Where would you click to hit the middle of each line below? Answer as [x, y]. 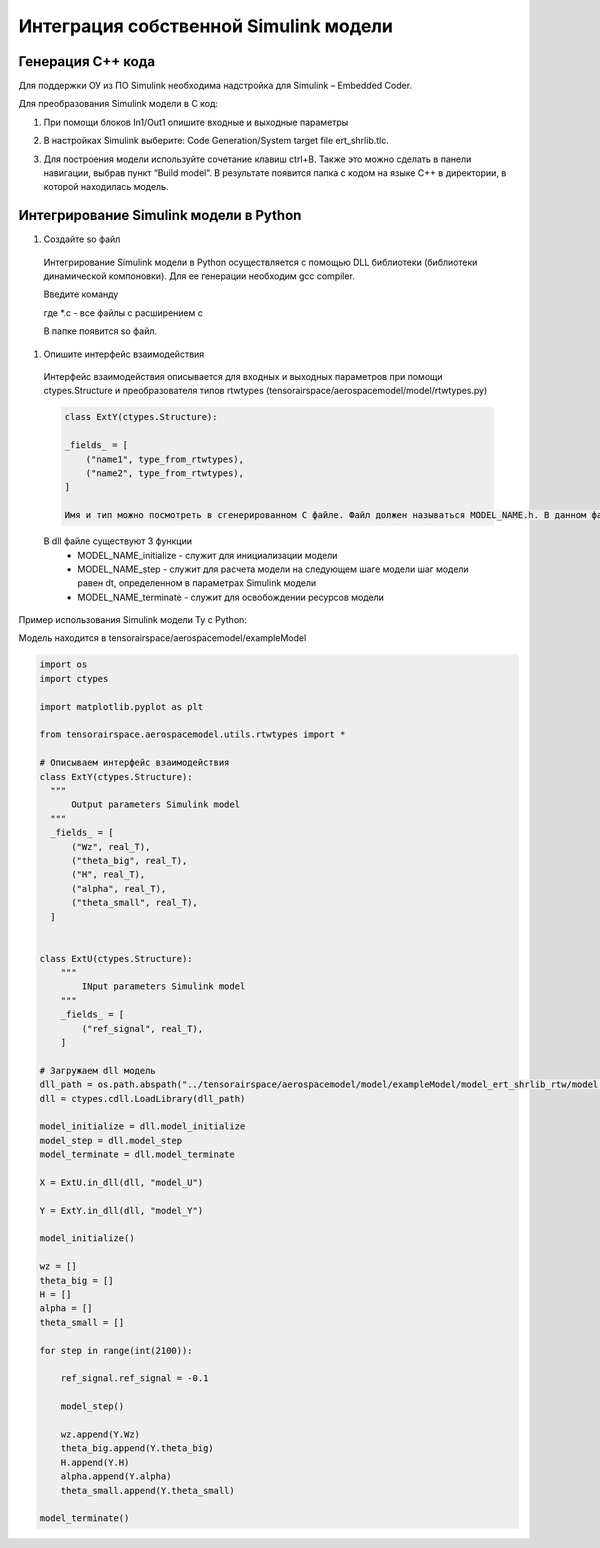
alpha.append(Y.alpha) [116, 1476]
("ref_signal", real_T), [142, 1028]
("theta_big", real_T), [129, 860]
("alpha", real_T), [119, 888]
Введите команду [81, 294]
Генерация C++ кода [86, 61]
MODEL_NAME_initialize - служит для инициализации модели [207, 555]
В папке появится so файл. [100, 331]
